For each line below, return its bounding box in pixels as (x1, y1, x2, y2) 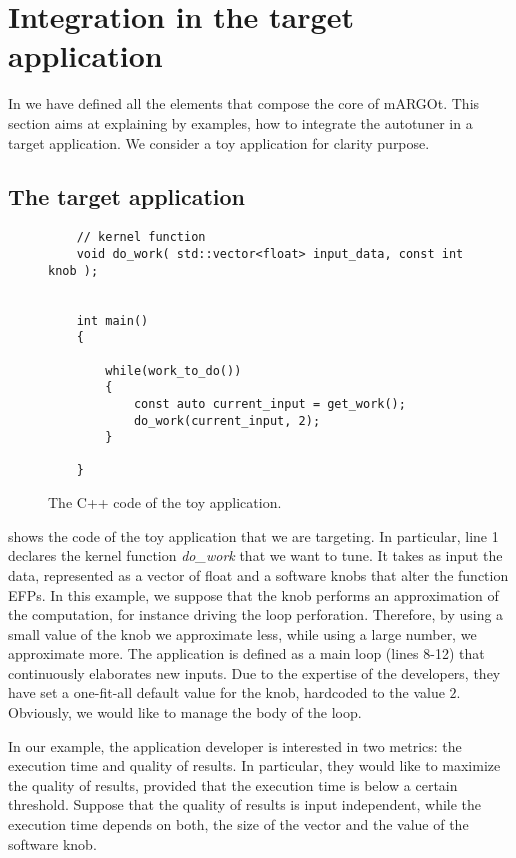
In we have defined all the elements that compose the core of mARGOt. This (8, 93, 480, 114)
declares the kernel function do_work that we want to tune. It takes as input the (8, 545, 503, 566)
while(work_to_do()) (105, 363, 242, 378)
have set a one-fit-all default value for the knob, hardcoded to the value (8, 682, 445, 703)
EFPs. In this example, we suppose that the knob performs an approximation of (8, 584, 499, 605)
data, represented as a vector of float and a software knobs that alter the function (8, 564, 509, 585)
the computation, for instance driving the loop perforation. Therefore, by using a (8, 604, 504, 625)
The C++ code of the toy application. (48, 492, 282, 513)
